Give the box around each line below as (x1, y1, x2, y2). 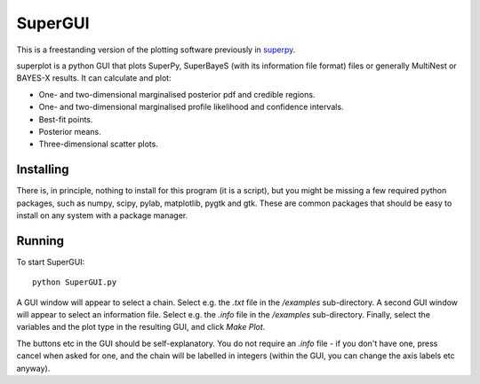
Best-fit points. (38, 114, 93, 124)
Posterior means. (38, 126, 101, 137)
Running (16, 233, 65, 248)
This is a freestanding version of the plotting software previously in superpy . (16, 44, 296, 55)
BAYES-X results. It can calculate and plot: (16, 73, 172, 83)
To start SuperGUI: (16, 256, 85, 267)
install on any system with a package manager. (16, 209, 188, 221)
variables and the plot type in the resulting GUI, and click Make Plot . (16, 322, 266, 333)
